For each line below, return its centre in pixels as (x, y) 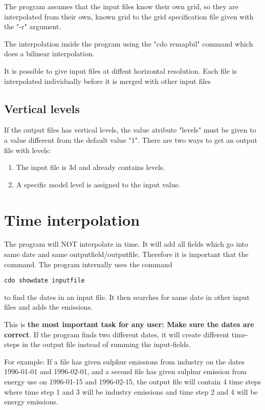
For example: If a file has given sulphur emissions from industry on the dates (124, 361)
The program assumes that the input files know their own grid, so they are (121, 6)
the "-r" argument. (33, 26)
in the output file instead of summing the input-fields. (106, 344)
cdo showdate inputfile (45, 281)
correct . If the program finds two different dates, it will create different (117, 334)
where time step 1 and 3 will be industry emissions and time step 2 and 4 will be (131, 391)
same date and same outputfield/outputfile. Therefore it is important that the (126, 254)
